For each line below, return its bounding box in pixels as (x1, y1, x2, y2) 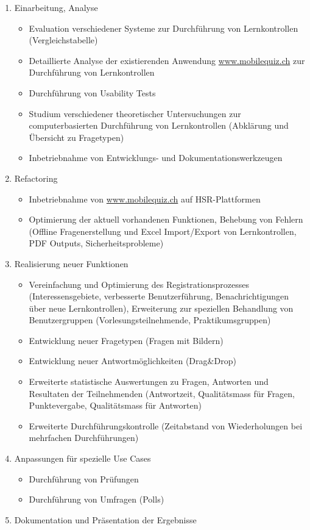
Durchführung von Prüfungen (29, 472, 139, 485)
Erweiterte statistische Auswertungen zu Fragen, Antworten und (29, 375, 269, 388)
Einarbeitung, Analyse (14, 1, 98, 13)
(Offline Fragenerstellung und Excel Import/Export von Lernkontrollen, (29, 224, 297, 237)
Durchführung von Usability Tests (29, 86, 156, 99)
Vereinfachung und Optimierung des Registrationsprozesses (29, 278, 249, 290)
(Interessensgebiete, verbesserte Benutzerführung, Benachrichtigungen (29, 290, 289, 303)
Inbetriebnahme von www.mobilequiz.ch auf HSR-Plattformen (29, 192, 261, 205)
